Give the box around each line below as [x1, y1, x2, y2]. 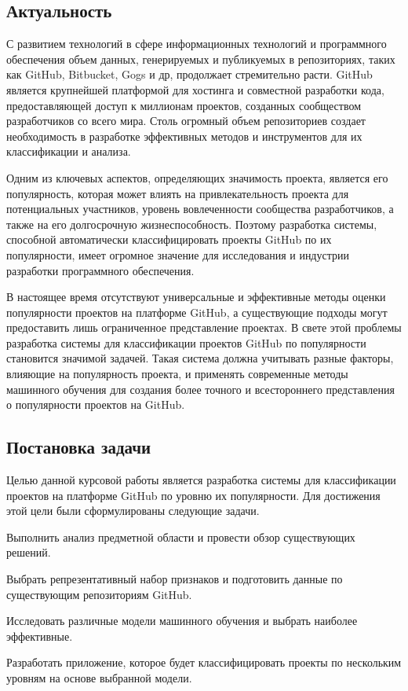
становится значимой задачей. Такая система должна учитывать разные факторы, [6, 350, 394, 366]
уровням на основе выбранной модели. [6, 670, 192, 685]
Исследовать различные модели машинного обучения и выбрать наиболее [6, 612, 358, 629]
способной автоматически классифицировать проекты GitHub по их [6, 231, 332, 248]
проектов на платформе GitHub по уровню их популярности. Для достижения [6, 487, 381, 503]
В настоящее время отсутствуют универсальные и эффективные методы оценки [6, 289, 386, 305]
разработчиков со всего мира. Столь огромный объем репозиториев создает [6, 112, 366, 129]
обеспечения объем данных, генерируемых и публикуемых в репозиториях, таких [6, 50, 395, 67]
